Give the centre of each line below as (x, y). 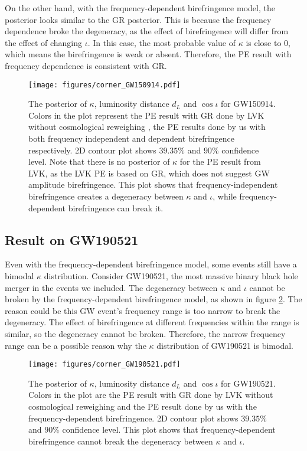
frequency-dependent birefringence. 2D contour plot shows (133, 418)
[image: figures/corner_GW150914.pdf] (104, 85)
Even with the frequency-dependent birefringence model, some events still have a (151, 264)
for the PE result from (220, 161)
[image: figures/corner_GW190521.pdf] (104, 365)
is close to (264, 42)
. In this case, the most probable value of (161, 42)
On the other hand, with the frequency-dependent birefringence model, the (140, 8)
